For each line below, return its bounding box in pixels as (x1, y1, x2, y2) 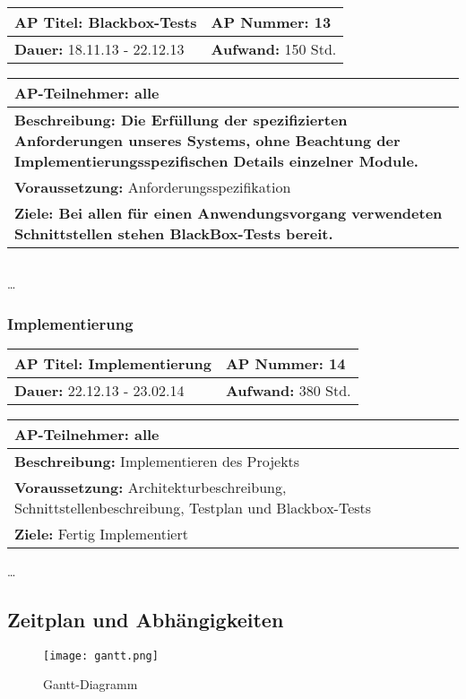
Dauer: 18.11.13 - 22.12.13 (14, 39, 185, 59)
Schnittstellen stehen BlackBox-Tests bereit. (14, 223, 333, 244)
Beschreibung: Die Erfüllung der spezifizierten (14, 109, 348, 130)
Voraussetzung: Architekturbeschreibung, (14, 476, 287, 497)
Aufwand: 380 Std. (225, 379, 351, 401)
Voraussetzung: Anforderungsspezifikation (14, 177, 291, 197)
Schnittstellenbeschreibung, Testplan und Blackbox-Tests (14, 496, 372, 518)
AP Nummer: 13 (211, 12, 332, 32)
